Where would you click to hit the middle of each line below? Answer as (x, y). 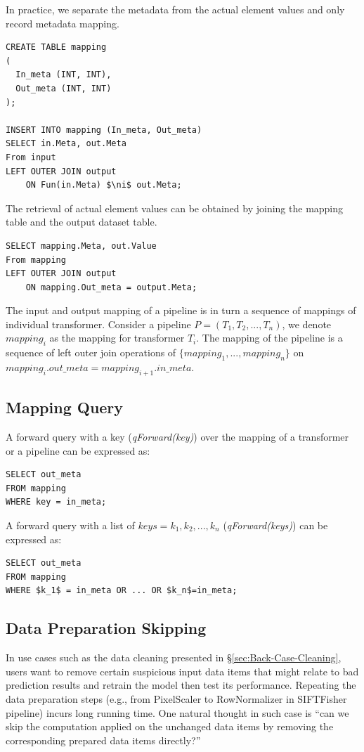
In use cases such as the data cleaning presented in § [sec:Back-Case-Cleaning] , (174, 657)
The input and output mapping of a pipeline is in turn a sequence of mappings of (181, 310)
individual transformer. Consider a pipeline (98, 324)
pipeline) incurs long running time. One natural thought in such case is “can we (177, 712)
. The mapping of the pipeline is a (269, 338)
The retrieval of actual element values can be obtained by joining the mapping (175, 208)
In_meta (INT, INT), (64, 75)
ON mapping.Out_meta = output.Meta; (111, 287)
